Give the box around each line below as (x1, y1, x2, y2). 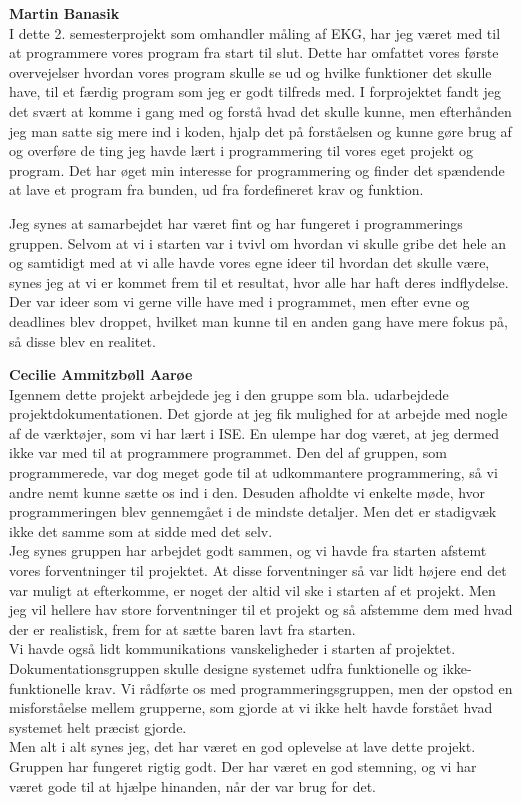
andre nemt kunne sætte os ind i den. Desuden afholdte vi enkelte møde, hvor (9, 481, 486, 502)
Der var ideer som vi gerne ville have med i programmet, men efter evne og (9, 291, 470, 312)
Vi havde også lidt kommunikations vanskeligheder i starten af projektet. (9, 638, 456, 659)
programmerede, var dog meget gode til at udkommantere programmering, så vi (9, 462, 498, 483)
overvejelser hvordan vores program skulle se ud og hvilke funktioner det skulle (9, 61, 492, 82)
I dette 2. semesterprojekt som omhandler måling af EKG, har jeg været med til (9, 22, 501, 43)
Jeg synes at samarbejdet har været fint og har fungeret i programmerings (9, 212, 463, 233)
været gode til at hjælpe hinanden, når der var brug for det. (9, 775, 377, 796)
